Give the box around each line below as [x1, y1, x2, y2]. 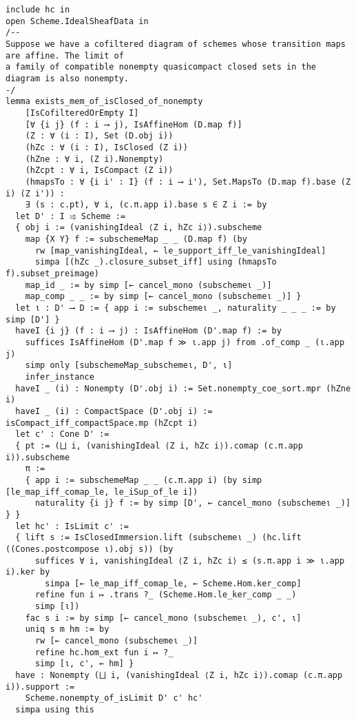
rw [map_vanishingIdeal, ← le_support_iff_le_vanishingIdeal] [34, 245, 326, 256]
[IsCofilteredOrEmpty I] [25, 107, 139, 118]
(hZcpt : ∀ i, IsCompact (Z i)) [25, 165, 174, 176]
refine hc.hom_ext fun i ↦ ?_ [34, 647, 174, 657]
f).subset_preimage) [6, 269, 100, 279]
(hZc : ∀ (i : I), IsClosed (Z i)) [25, 142, 188, 152]
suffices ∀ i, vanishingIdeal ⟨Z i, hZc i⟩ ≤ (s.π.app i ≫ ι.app [34, 555, 345, 566]
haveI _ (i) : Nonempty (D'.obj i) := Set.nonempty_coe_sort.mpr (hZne [15, 383, 351, 393]
